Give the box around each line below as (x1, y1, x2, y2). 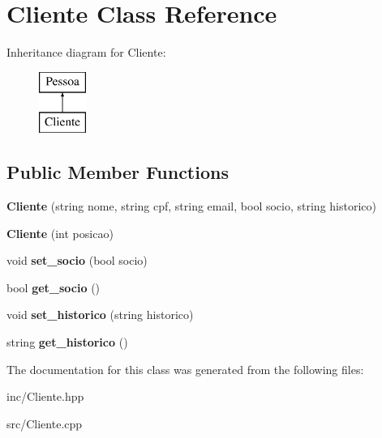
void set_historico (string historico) (6, 306, 194, 323)
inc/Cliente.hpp (6, 388, 84, 405)
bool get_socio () (6, 279, 101, 296)
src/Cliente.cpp (6, 415, 83, 432)
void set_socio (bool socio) (6, 252, 148, 269)
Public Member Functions (6, 159, 229, 185)
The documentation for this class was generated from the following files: (6, 360, 364, 377)
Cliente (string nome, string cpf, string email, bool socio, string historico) (6, 198, 376, 215)
